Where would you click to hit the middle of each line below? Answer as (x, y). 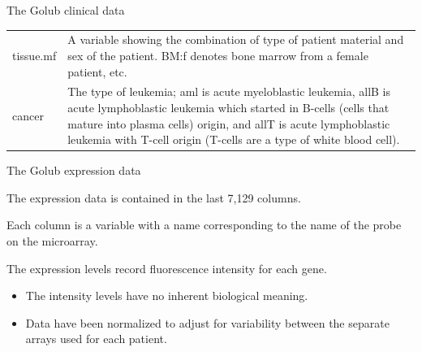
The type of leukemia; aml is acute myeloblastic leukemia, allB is (229, 91)
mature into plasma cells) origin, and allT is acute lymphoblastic (229, 123)
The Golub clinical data (66, 10)
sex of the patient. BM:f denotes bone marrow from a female (218, 55)
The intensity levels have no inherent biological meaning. (167, 296)
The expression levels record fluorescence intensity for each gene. (167, 268)
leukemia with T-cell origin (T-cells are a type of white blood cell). (234, 139)
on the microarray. (52, 241)
